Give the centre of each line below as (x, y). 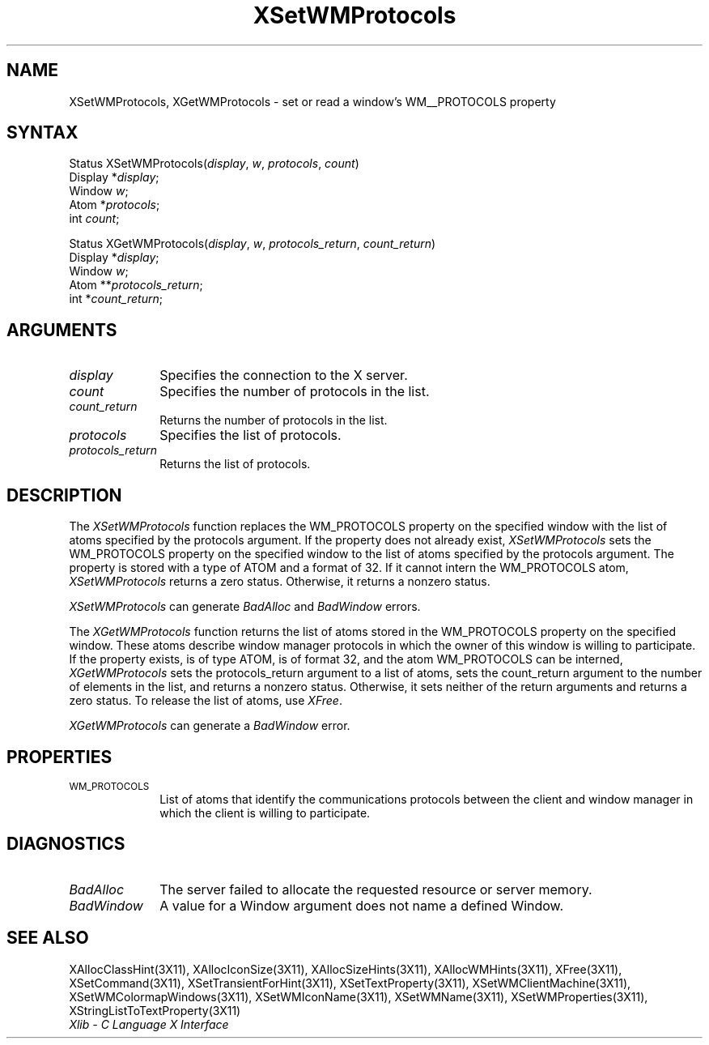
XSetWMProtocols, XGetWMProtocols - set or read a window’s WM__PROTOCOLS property (312, 101)
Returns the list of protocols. (235, 464)
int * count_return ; (116, 299)
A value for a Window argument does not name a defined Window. (362, 905)
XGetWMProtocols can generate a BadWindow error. (210, 726)
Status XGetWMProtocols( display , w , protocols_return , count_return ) (253, 244)
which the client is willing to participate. (265, 813)
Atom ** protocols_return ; (136, 285)
